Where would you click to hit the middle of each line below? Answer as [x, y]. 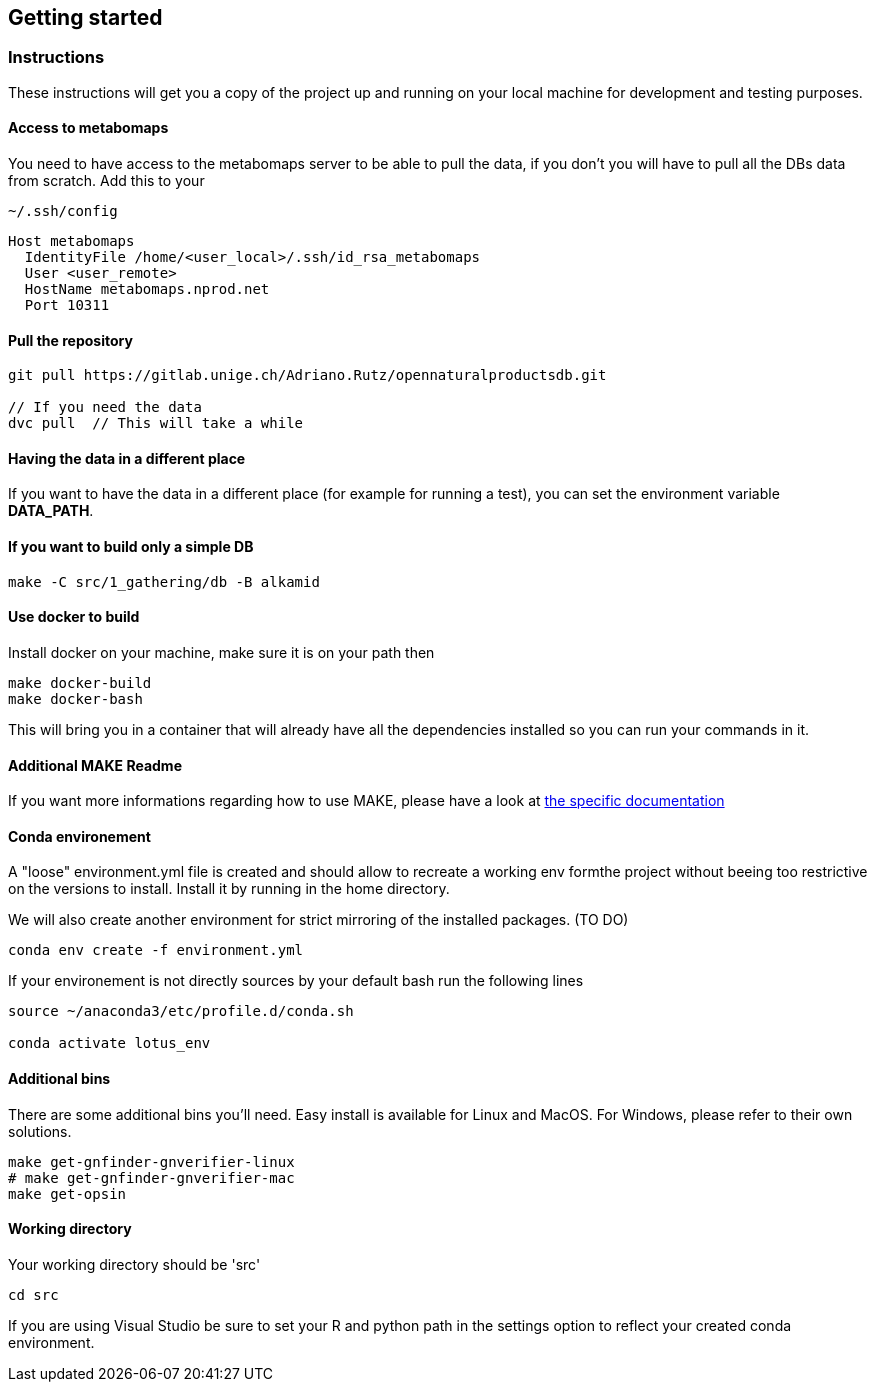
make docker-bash [75, 698]
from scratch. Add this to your [106, 181]
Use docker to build [74, 617]
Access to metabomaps [88, 128]
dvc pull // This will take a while [156, 423]
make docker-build [80, 682]
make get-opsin [67, 1193]
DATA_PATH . [51, 511]
